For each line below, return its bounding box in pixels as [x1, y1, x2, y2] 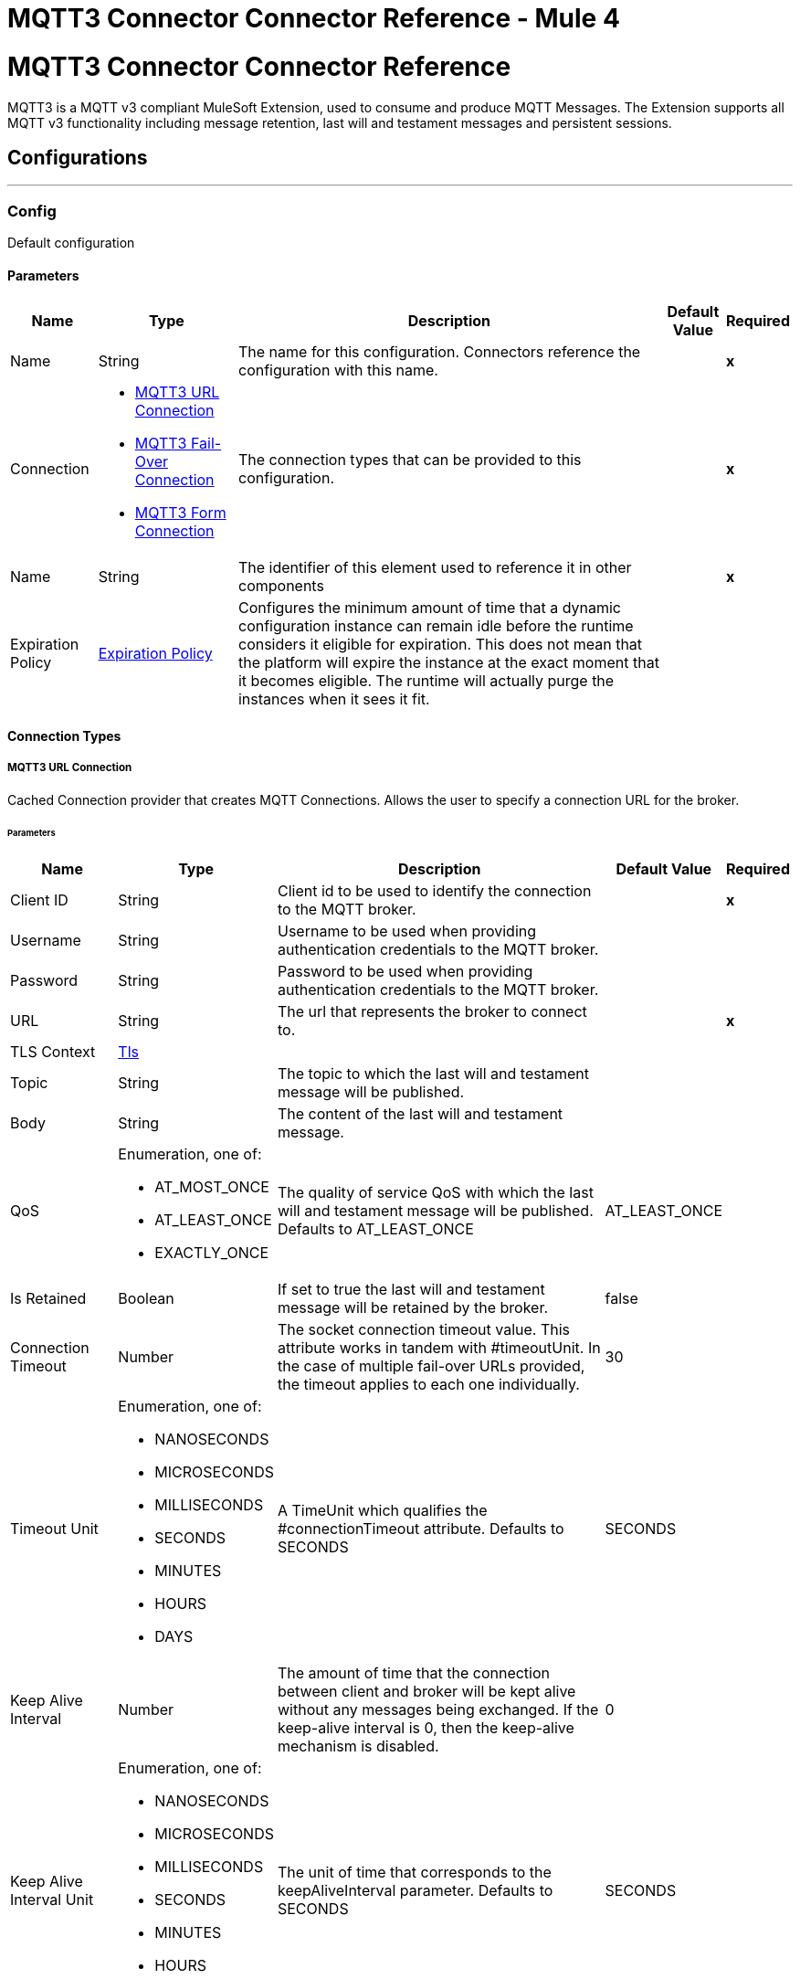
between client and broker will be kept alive [277, 1682, 576, 1701]
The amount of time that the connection [277, 1664, 551, 1683]
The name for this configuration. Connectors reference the [237, 343, 641, 362]
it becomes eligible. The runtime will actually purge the [237, 672, 615, 691]
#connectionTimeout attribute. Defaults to [277, 1519, 564, 1539]
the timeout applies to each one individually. [277, 1375, 580, 1394]
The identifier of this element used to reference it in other [237, 558, 632, 577]
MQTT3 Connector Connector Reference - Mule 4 [7, 3, 620, 34]
